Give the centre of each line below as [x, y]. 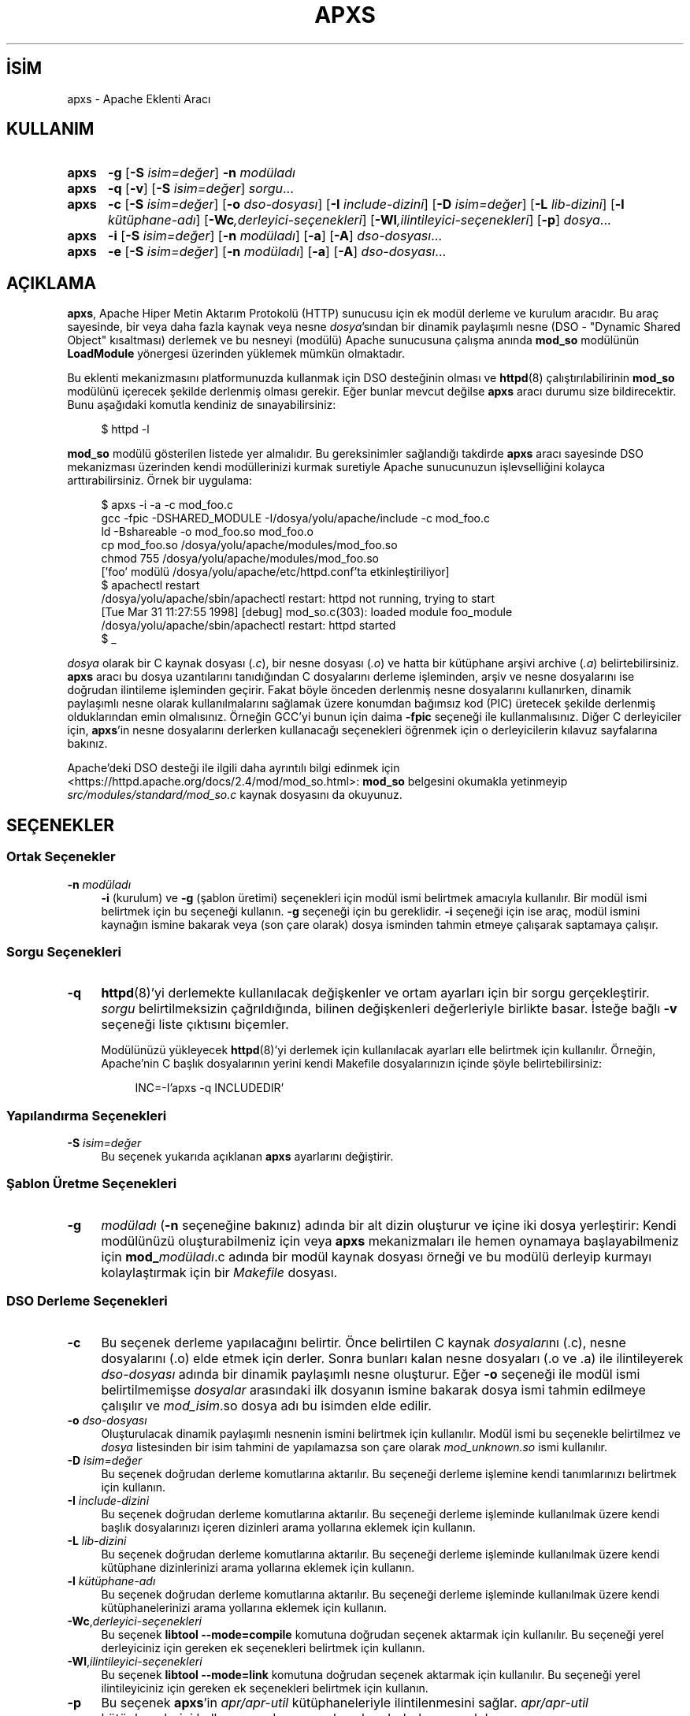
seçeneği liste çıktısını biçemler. [195, 1025]
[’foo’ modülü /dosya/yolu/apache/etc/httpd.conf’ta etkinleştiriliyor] [275, 572]
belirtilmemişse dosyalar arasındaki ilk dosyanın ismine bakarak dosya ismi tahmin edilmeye [373, 1389]
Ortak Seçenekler [61, 857]
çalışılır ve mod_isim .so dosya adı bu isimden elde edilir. [266, 1405]
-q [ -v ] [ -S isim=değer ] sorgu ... [200, 189]
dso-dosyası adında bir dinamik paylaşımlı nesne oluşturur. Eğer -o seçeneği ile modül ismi [371, 1374]
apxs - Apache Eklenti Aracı [139, 98]
